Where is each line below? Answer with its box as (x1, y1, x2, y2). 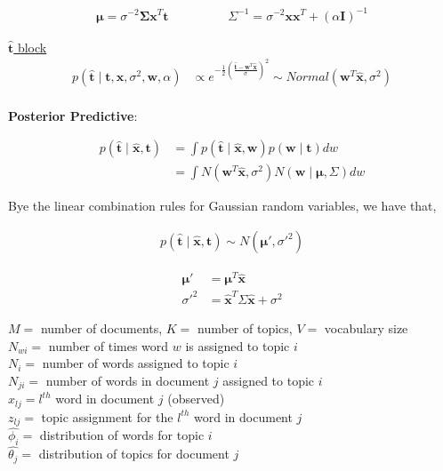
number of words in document (45, 371, 210, 389)
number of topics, (197, 318, 293, 337)
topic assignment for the (41, 407, 173, 426)
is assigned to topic (185, 336, 290, 355)
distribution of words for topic (39, 426, 205, 444)
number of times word (48, 336, 169, 355)
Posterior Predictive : (8, 106, 138, 124)
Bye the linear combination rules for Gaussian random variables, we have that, (8, 196, 437, 215)
